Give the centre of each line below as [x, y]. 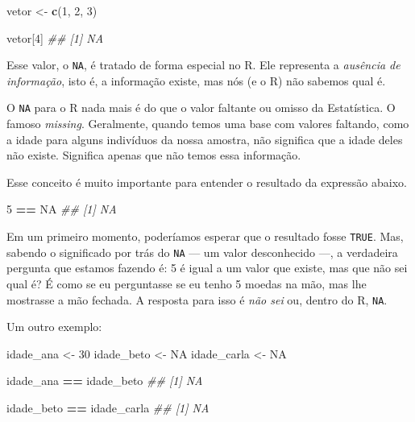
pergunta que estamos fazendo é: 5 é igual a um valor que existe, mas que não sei [207, 268]
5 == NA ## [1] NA [62, 209]
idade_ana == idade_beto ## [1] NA [105, 381]
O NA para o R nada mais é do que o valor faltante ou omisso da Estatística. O [201, 108]
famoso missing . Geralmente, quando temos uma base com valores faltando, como [208, 124]
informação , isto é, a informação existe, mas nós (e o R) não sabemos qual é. [196, 80]
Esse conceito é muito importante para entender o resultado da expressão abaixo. [207, 182]
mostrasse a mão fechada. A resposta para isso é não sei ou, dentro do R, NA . [197, 299]
